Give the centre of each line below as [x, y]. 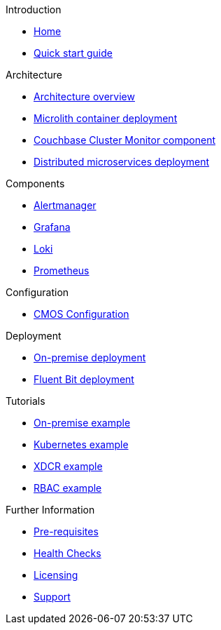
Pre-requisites [66, 531]
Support [52, 597]
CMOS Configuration [81, 314]
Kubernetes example [81, 444]
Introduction [34, 9]
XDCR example [68, 466]
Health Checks [67, 553]
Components [35, 183]
